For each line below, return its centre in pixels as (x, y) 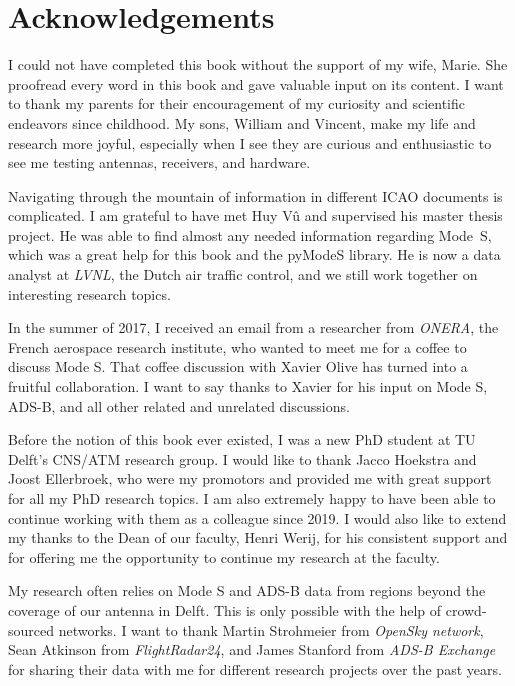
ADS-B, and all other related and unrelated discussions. (179, 405)
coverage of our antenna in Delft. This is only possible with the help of (225, 609)
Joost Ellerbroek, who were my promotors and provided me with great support (250, 478)
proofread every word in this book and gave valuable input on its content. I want (256, 83)
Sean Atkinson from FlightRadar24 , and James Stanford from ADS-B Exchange (252, 649)
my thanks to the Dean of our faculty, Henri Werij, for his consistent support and (258, 537)
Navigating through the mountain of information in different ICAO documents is (255, 195)
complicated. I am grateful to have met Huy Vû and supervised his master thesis (255, 215)
